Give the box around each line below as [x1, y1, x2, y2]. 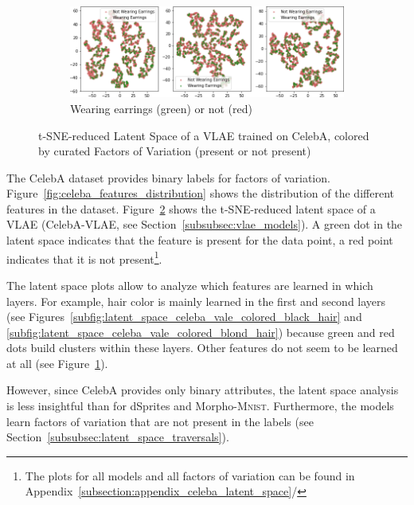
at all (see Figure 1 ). [6, 354, 108, 371]
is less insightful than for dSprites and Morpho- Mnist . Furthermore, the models [6, 397, 394, 414]
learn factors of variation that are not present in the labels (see [6, 413, 314, 429]
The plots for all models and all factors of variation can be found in [25, 467, 355, 483]
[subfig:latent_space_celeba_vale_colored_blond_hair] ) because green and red [6, 323, 395, 340]
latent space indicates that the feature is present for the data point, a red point [6, 232, 393, 249]
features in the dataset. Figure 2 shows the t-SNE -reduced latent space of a [6, 200, 376, 217]
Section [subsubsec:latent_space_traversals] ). [6, 429, 229, 445]
